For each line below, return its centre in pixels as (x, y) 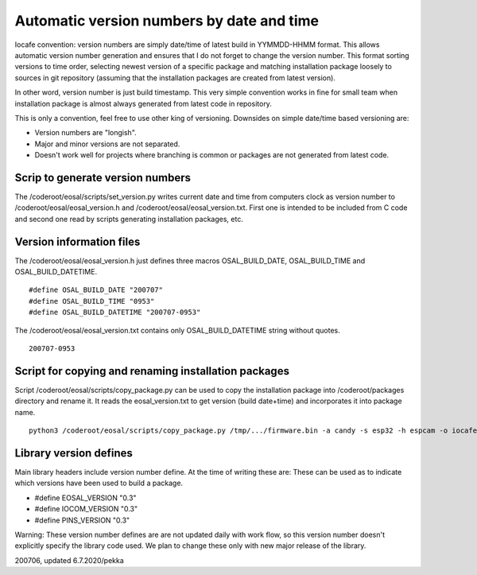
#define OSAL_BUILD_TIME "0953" (92, 301)
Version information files (78, 241)
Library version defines (74, 453)
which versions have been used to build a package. (99, 483)
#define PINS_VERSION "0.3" (82, 520)
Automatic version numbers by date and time (167, 21)
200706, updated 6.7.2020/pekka (70, 560)
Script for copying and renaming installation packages (152, 371)
